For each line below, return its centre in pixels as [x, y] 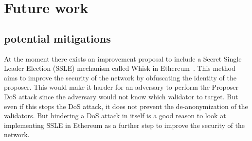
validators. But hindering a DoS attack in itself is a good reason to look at [115, 116]
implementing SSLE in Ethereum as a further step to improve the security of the [124, 125]
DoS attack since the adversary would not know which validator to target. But [121, 96]
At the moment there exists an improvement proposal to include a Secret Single [123, 58]
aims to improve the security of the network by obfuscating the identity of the [120, 77]
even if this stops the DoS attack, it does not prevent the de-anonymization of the [126, 106]
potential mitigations [57, 38]
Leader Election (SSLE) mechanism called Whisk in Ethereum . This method [120, 68]
